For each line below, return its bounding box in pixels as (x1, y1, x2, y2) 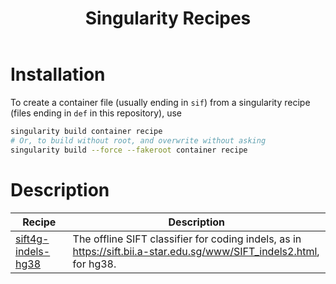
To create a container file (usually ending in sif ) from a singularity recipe (10, 96, 311, 108)
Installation (10, 63, 106, 86)
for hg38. (72, 257, 117, 271)
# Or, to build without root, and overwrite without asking (10, 135, 267, 146)
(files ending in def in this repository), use (10, 107, 183, 119)
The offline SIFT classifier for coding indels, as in (72, 232, 302, 246)
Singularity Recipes (84, 7, 252, 30)
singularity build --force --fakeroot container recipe (10, 145, 248, 155)
